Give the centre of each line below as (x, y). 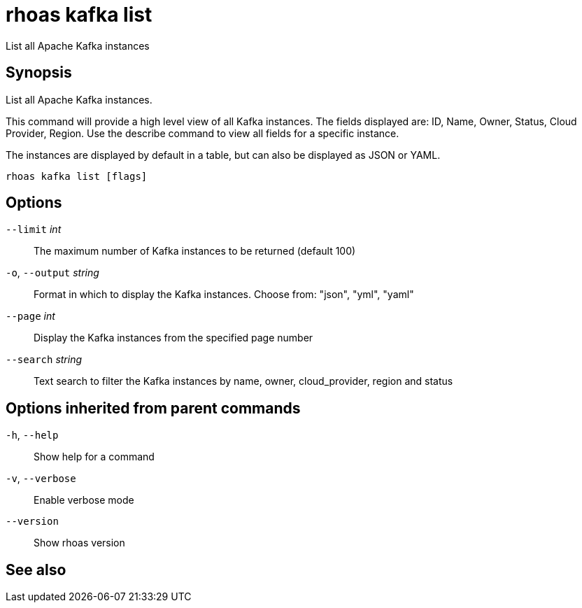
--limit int (34, 229)
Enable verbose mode (84, 500)
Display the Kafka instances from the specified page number (173, 338)
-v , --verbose (41, 479)
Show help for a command (94, 457)
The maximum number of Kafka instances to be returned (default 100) (195, 251)
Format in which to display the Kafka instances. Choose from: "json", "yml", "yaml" (224, 295)
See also (36, 570)
